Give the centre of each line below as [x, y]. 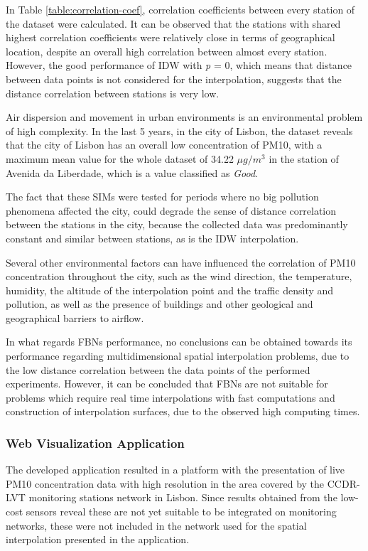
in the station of [304, 158]
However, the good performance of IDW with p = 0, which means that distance [179, 65]
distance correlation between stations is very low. [113, 93]
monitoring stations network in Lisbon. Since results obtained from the [183, 497]
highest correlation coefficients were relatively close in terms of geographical [171, 37]
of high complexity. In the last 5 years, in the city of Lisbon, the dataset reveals [179, 130]
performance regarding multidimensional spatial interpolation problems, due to [178, 356]
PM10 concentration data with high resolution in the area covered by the [165, 483]
